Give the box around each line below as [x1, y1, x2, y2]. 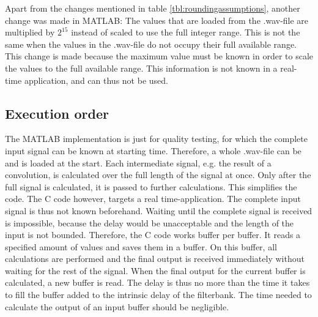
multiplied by [5, 26, 55, 39]
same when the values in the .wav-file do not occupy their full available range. [5, 37, 297, 50]
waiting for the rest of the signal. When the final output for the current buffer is [5, 264, 306, 277]
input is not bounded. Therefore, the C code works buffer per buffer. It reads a [5, 228, 301, 241]
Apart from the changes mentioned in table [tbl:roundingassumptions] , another [5, 2, 300, 14]
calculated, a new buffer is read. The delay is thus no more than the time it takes [5, 276, 310, 289]
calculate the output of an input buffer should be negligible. [5, 300, 229, 313]
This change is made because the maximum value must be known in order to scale [5, 50, 313, 62]
